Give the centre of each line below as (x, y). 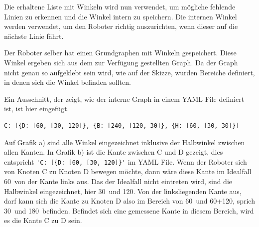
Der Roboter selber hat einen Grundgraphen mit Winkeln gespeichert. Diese (120, 53)
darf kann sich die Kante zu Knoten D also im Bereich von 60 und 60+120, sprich (129, 201)
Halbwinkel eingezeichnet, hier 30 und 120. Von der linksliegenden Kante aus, (123, 191)
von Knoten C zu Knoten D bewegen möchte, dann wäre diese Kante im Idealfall (128, 171)
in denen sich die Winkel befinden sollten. (67, 82)
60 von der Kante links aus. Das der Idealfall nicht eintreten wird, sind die (118, 181)
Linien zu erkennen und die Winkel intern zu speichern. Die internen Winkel (121, 16)
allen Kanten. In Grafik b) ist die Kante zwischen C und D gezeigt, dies (114, 152)
